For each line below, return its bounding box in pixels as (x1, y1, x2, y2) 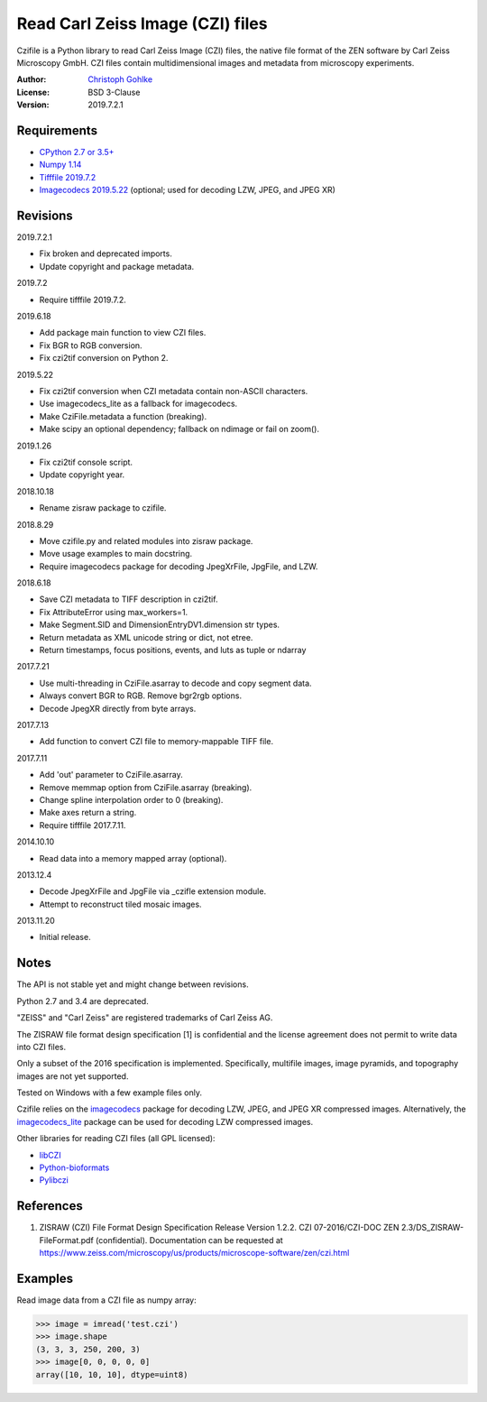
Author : (16, 74, 47, 85)
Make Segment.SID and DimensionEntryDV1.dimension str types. (39, 619, 280, 631)
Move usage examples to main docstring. (39, 549, 193, 559)
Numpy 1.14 (39, 159, 82, 171)
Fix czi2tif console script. (39, 457, 133, 467)
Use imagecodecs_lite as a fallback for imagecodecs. (39, 398, 238, 410)
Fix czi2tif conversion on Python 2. (39, 353, 169, 364)
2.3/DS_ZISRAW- (401, 1222, 464, 1233)
